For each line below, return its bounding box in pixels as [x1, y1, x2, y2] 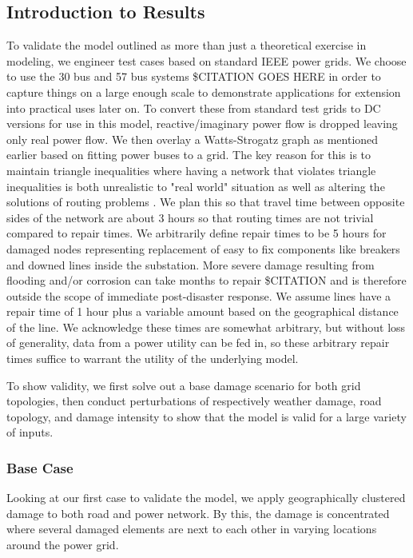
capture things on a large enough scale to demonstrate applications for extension [6, 83, 401, 100]
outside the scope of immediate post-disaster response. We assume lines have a [6, 287, 391, 304]
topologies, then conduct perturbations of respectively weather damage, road [6, 393, 382, 409]
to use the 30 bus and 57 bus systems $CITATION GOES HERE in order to [6, 68, 381, 85]
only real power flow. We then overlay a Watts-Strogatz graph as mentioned [6, 130, 379, 147]
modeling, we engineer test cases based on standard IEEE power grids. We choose [6, 52, 407, 69]
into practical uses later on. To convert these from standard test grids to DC [6, 99, 381, 116]
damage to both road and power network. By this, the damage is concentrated [6, 504, 390, 521]
